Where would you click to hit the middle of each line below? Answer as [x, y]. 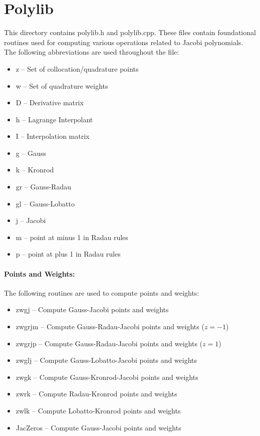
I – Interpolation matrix [53, 136]
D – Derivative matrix [50, 102]
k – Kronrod [35, 170]
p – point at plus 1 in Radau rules [68, 254]
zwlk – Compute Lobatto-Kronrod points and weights [98, 410]
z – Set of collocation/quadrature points [77, 68]
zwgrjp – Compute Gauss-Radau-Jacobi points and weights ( [109, 343]
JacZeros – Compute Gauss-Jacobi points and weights [98, 427]
